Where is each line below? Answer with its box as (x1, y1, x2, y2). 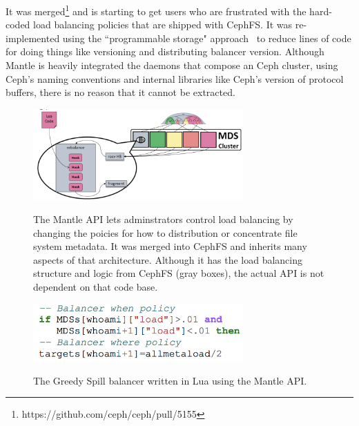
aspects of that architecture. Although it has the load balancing (33, 252, 302, 267)
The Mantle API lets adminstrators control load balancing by (33, 211, 293, 226)
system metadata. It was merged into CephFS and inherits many (33, 239, 307, 253)
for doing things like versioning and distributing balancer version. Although (6, 44, 324, 59)
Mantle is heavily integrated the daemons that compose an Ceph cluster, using (6, 58, 338, 72)
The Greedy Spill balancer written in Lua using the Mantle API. (33, 373, 307, 387)
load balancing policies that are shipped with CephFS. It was (33, 17, 293, 32)
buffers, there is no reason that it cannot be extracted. (6, 85, 235, 99)
